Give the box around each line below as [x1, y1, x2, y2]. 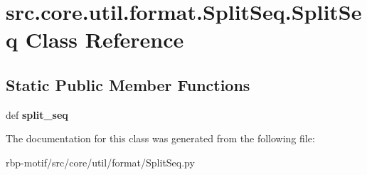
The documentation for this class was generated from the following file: [6, 131, 315, 146]
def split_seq [6, 107, 68, 122]
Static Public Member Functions [6, 73, 250, 95]
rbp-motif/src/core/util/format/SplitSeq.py [6, 154, 195, 169]
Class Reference [25, 25, 184, 54]
